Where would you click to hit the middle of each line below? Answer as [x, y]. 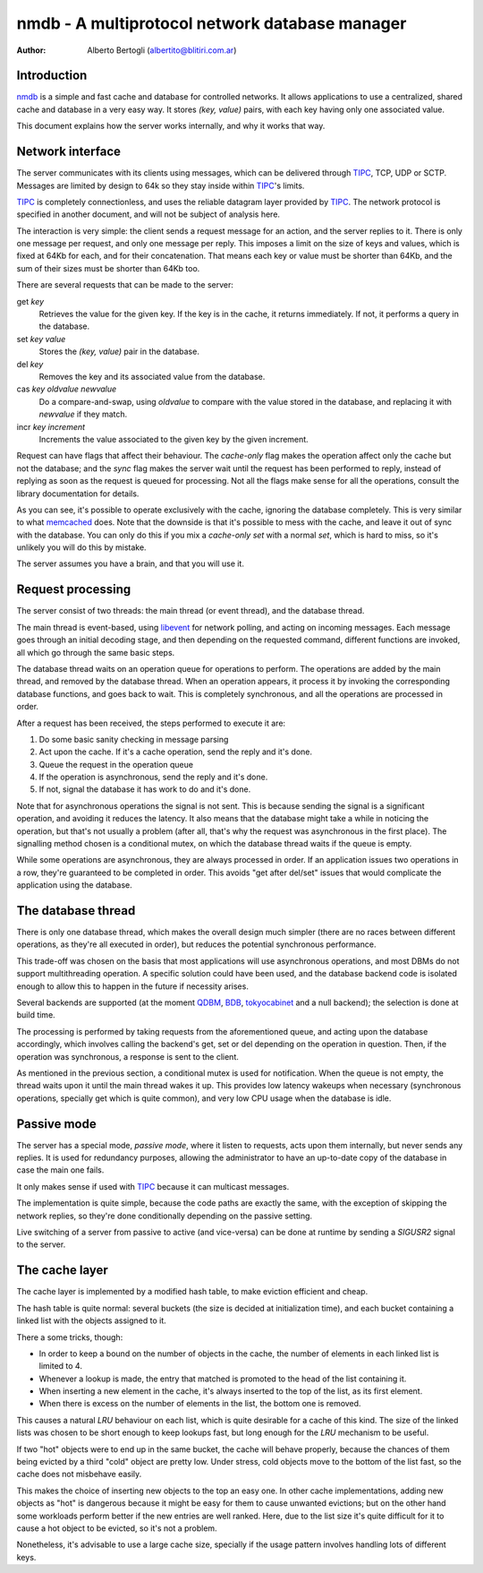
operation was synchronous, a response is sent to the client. [127, 1056]
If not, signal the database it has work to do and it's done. [145, 789]
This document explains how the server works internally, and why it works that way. [171, 126]
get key [30, 301]
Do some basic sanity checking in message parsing [134, 739]
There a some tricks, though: [70, 1337]
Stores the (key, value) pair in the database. [119, 352]
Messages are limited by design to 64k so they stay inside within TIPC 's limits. [161, 185]
